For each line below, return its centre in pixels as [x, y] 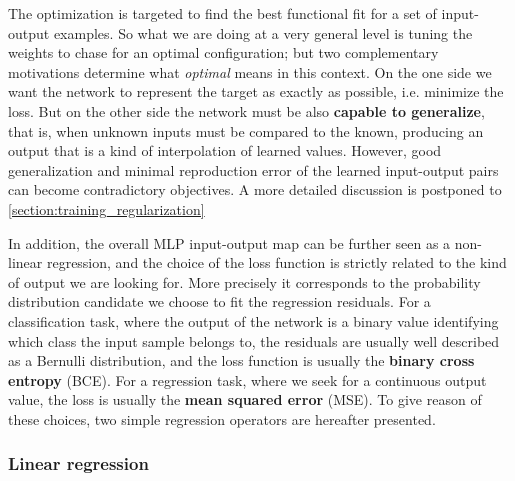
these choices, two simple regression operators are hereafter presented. [222, 418]
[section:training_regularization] [106, 208]
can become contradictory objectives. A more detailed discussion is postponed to [255, 189]
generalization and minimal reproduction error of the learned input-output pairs [253, 169]
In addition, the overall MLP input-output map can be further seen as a [229, 242]
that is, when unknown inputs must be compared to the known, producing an [246, 130]
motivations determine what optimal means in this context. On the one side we [250, 71]
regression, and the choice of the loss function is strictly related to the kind [276, 262]
